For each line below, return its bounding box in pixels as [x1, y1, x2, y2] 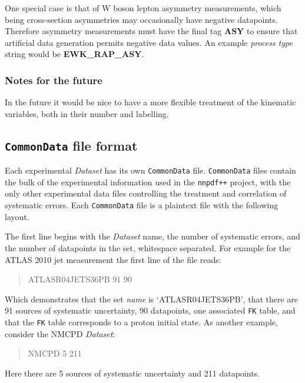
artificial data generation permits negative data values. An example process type [5, 36, 293, 48]
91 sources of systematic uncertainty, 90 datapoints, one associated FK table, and [5, 304, 296, 317]
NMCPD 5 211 [28, 347, 82, 359]
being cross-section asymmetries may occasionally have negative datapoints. [5, 13, 278, 25]
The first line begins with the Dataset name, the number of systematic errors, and [5, 230, 300, 242]
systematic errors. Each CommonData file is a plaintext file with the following [5, 199, 279, 211]
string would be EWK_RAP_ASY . [5, 48, 144, 60]
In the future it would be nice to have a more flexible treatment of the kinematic [5, 96, 296, 108]
